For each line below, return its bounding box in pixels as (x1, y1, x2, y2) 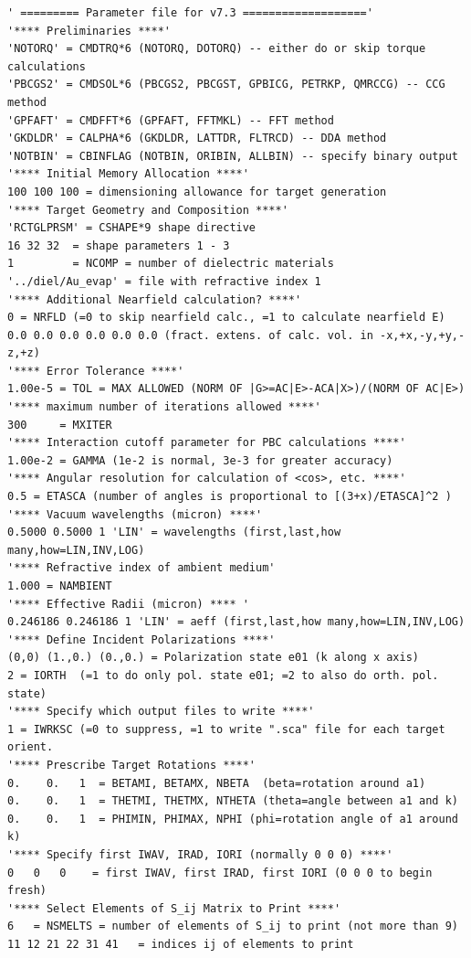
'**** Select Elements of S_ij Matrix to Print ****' (7, 901, 341, 915)
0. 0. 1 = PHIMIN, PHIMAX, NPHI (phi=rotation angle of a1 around (7, 812, 458, 825)
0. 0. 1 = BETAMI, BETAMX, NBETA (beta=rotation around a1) (7, 776, 426, 790)
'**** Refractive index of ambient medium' (7, 561, 276, 575)
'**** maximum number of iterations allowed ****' (7, 400, 321, 414)
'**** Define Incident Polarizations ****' (7, 633, 276, 646)
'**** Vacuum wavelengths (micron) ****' (7, 507, 263, 521)
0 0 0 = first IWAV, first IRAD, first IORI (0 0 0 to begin (7, 866, 433, 879)
